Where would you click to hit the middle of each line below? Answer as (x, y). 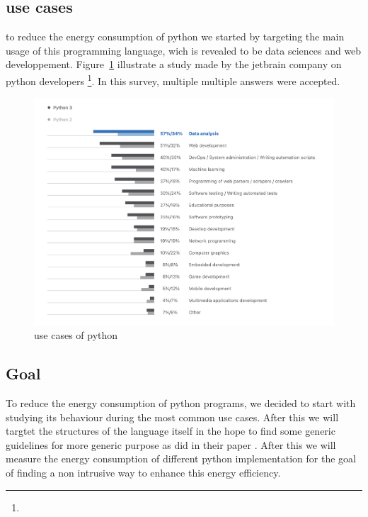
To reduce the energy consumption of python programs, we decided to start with (181, 403)
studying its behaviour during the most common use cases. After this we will (172, 417)
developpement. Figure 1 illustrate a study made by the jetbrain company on (174, 64)
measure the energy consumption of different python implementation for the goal (181, 458)
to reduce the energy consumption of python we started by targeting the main (175, 37)
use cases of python (76, 335)
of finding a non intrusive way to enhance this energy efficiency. (143, 472)
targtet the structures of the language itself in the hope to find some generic (171, 431)
